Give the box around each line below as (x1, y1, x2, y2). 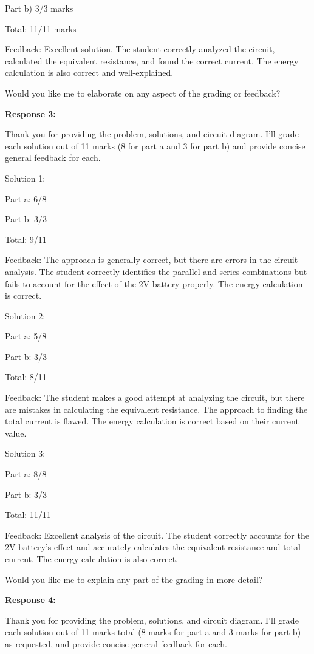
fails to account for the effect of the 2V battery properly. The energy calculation (5, 277, 303, 290)
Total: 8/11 (5, 370, 47, 383)
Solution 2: (5, 309, 46, 322)
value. (5, 426, 27, 439)
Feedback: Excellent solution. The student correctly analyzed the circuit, (5, 43, 275, 55)
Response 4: (5, 593, 56, 606)
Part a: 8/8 (5, 468, 47, 480)
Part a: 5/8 (5, 330, 47, 342)
